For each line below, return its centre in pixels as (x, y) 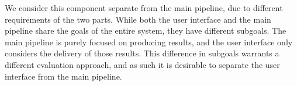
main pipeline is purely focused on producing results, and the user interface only (149, 42)
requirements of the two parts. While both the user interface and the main (138, 19)
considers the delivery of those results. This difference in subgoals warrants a (142, 53)
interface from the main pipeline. (63, 76)
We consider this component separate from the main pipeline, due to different (144, 8)
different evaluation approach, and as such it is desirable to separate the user (142, 64)
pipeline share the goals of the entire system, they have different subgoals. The (146, 31)
